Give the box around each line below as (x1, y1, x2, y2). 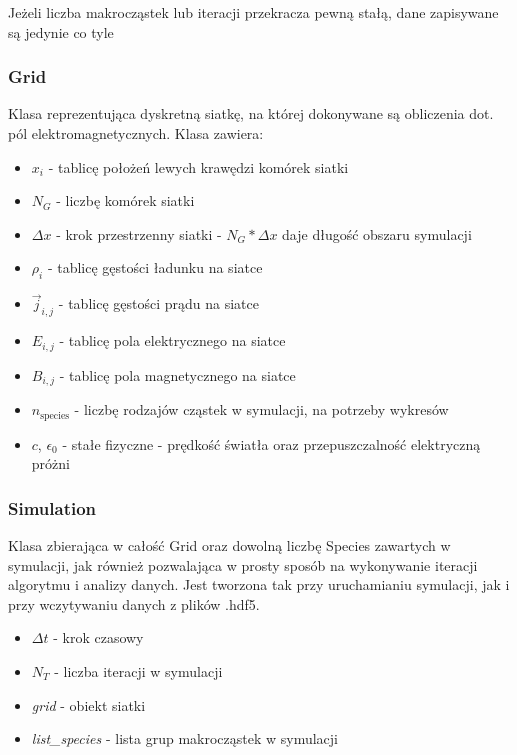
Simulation (8, 495, 97, 520)
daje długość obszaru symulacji (282, 223, 472, 244)
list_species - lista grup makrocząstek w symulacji (31, 728, 338, 749)
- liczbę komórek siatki (56, 190, 195, 211)
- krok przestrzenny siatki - (56, 223, 222, 244)
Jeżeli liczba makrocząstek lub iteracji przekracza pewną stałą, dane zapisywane (8, 2, 499, 22)
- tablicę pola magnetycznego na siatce (59, 364, 296, 385)
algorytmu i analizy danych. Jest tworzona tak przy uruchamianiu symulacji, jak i (8, 574, 510, 595)
